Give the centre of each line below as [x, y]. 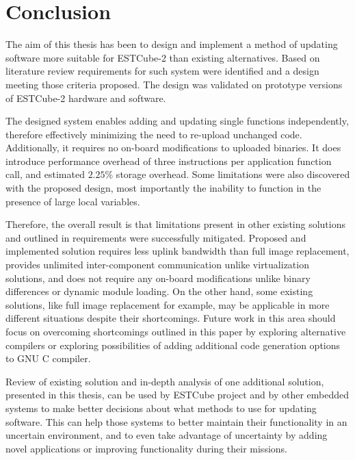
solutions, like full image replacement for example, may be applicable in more [168, 304]
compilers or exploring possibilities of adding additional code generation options [173, 345]
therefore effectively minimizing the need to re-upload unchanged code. [154, 134]
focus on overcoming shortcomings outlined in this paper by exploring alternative [176, 331]
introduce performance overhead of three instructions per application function [169, 161]
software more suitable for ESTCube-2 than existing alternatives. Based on [163, 57]
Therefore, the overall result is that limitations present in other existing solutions [175, 224]
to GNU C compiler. [48, 358]
